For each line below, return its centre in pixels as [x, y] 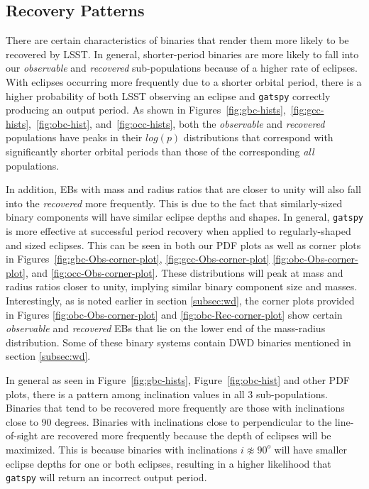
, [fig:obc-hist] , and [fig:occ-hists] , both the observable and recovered [177, 123]
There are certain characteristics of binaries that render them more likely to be [177, 40]
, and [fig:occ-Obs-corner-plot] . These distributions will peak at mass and [184, 272]
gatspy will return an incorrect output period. [106, 477]
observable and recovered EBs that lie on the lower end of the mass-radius [166, 328]
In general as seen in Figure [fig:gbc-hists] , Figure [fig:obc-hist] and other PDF [178, 379]
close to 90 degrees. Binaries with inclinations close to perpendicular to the [169, 421]
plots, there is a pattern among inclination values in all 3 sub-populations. [167, 394]
